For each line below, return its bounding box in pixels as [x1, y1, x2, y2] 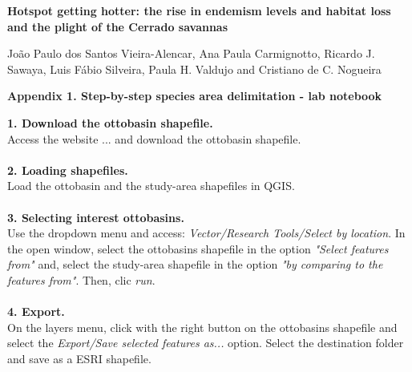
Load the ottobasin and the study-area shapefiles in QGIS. [7, 177, 295, 194]
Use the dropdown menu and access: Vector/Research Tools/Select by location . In [7, 224, 406, 241]
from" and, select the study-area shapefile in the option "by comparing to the [7, 256, 383, 273]
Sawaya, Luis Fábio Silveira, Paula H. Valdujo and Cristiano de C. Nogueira [7, 60, 382, 77]
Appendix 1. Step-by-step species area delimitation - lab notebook [7, 87, 382, 104]
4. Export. [7, 303, 65, 320]
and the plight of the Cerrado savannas [7, 18, 228, 34]
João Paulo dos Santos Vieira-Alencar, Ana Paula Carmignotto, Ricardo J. [7, 45, 375, 62]
